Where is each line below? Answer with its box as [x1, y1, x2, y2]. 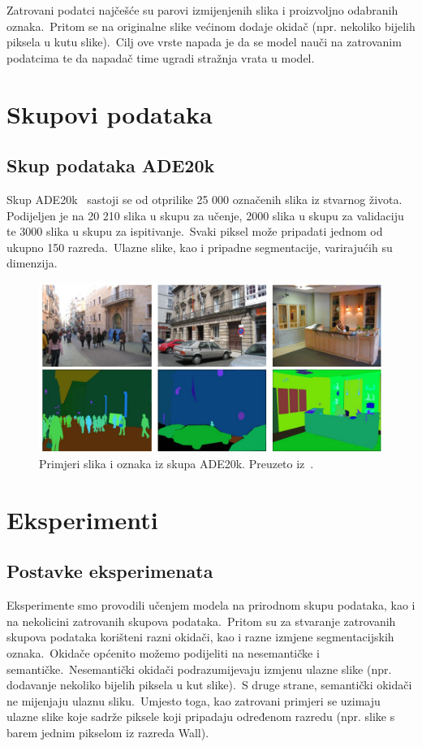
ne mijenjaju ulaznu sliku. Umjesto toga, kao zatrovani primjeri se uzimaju [6, 692, 381, 709]
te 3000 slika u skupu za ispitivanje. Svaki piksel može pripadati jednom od [6, 223, 383, 240]
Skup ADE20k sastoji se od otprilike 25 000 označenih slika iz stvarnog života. [6, 190, 403, 207]
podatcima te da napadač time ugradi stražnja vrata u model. [6, 49, 315, 66]
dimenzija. [6, 254, 58, 271]
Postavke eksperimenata [6, 558, 213, 584]
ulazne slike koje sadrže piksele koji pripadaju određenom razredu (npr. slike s [6, 708, 395, 725]
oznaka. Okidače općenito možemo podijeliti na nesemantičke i [6, 645, 320, 662]
